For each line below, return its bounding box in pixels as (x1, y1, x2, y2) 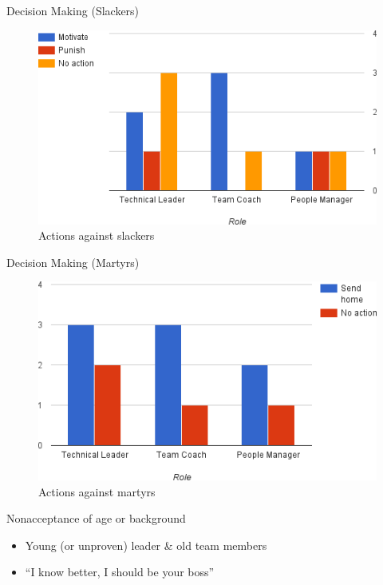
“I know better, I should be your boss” (25, 563, 215, 580)
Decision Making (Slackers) (6, 2, 140, 18)
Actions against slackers (38, 227, 155, 244)
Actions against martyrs (38, 483, 156, 499)
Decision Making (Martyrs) (6, 253, 140, 270)
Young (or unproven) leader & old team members (25, 536, 267, 553)
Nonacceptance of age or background (6, 510, 186, 527)
